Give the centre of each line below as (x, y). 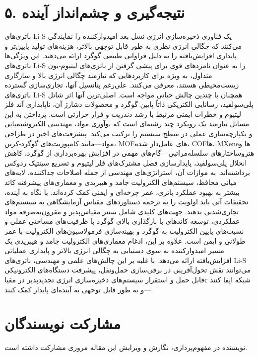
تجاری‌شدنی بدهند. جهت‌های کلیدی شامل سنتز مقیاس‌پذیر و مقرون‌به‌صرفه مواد (122, 211)
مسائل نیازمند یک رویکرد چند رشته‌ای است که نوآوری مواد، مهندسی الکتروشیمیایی (127, 124)
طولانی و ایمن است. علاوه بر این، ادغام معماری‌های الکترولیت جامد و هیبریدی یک (125, 240)
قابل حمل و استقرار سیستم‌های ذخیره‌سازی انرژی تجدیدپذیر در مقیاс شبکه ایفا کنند (128, 279)
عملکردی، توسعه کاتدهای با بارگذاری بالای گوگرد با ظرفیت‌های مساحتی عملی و (122, 221)
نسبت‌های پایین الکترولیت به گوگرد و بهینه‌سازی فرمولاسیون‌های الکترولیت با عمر (124, 231)
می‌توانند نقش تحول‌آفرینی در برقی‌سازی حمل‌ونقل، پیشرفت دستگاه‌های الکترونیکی (128, 270)
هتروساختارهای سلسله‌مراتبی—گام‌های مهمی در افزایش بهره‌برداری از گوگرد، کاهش (129, 153)
